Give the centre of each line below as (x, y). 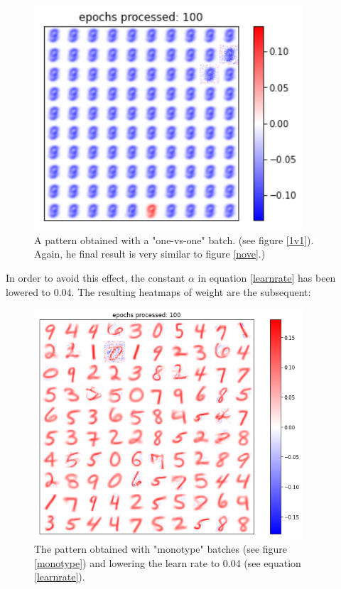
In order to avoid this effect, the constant (96, 277)
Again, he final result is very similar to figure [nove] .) (150, 254)
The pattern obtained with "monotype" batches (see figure (161, 549)
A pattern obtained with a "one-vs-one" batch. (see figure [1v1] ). (174, 240)
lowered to (28, 291)
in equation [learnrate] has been (267, 277)
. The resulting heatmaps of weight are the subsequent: (191, 291)
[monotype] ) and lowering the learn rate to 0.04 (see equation (168, 562)
